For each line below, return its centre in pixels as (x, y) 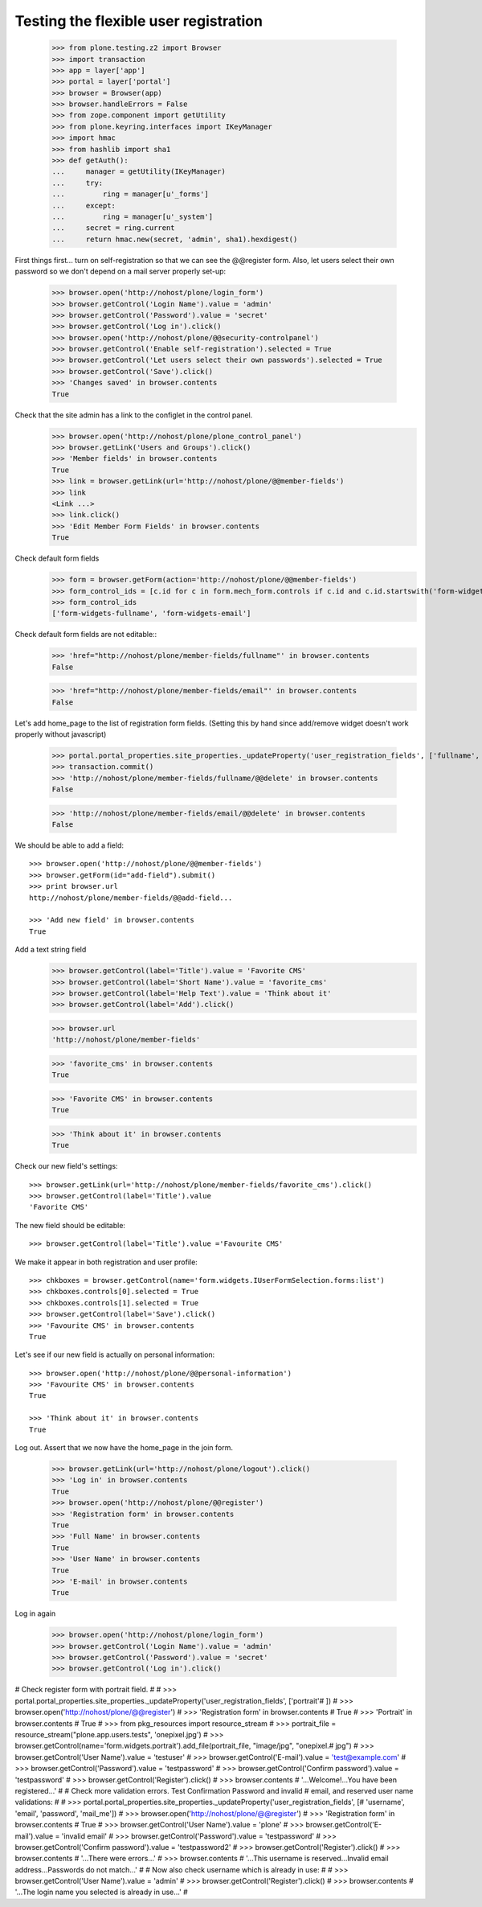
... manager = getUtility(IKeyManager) (139, 172)
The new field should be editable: (70, 1225)
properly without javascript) (61, 734)
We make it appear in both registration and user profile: (106, 1262)
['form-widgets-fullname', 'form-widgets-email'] (151, 614)
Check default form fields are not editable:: (86, 635)
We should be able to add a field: (69, 845)
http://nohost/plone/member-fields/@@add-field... (131, 898)
